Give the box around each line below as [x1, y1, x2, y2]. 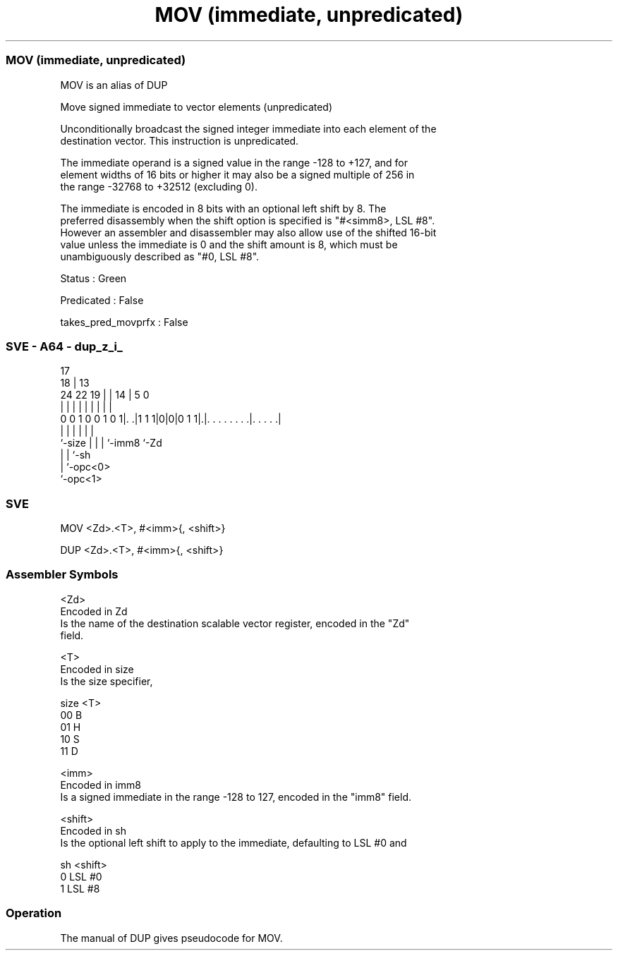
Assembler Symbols [6, 567, 119, 582]
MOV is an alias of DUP [60, 78, 168, 91]
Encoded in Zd [60, 605, 128, 617]
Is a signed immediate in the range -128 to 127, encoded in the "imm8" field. [60, 790, 412, 803]
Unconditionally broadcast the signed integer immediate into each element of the [60, 122, 437, 135]
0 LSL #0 [60, 870, 102, 883]
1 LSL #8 [60, 882, 100, 895]
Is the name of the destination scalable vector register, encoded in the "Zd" [60, 617, 410, 629]
